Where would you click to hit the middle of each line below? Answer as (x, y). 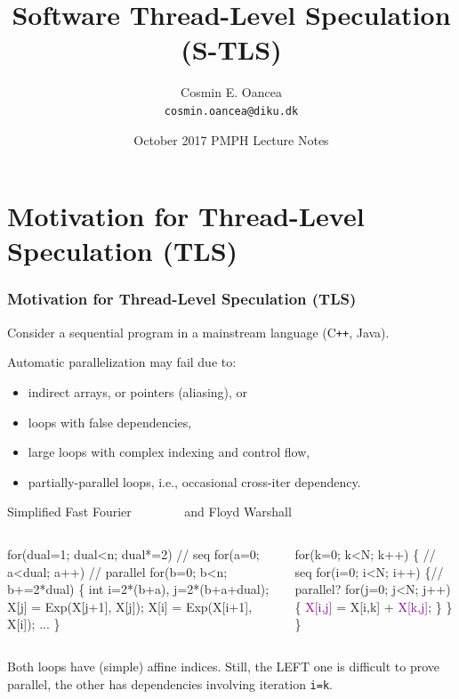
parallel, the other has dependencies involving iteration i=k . (170, 683)
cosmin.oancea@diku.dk (231, 111)
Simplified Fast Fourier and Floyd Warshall (149, 512)
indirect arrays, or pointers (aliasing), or (138, 392)
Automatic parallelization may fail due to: (122, 362)
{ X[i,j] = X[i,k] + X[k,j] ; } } (374, 606)
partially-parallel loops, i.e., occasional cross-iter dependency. (194, 481)
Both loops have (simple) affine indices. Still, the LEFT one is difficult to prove (224, 666)
